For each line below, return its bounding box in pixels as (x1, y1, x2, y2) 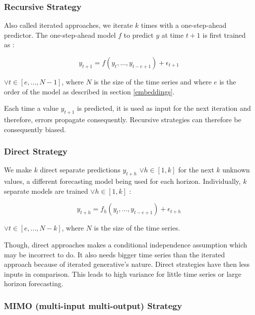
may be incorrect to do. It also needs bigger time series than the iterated (4, 249, 225, 259)
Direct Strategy (4, 145, 67, 157)
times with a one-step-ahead (141, 20, 227, 30)
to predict (124, 29, 154, 40)
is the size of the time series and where (94, 77, 212, 86)
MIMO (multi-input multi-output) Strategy (4, 299, 182, 312)
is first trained (202, 29, 246, 40)
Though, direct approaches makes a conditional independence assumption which (4, 239, 248, 249)
